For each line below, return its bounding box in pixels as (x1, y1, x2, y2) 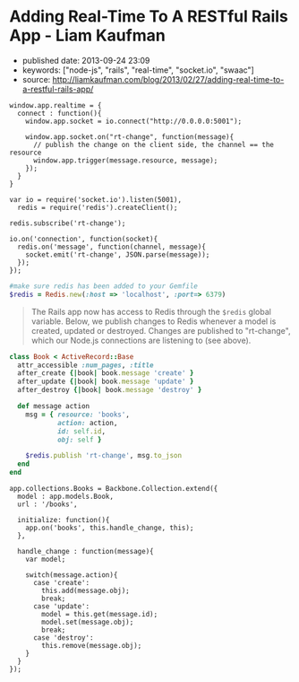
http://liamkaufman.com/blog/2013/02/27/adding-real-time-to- (52, 74, 285, 84)
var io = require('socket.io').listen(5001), (9, 195, 182, 204)
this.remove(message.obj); (41, 642, 142, 651)
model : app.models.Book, (17, 492, 115, 502)
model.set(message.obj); (41, 617, 134, 627)
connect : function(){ (17, 109, 102, 118)
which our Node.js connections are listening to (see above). (30, 335, 252, 345)
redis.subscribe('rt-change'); (9, 218, 126, 228)
